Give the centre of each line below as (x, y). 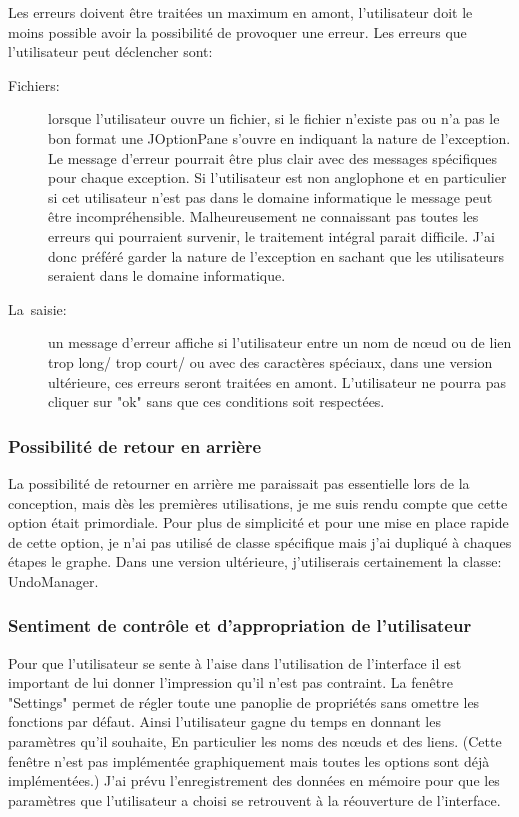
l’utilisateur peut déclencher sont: (110, 51)
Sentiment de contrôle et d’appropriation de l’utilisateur (240, 625)
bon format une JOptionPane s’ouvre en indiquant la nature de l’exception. (279, 137)
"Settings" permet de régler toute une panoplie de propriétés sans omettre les (244, 701)
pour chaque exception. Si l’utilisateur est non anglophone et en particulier (277, 177)
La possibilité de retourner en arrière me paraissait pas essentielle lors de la (239, 482)
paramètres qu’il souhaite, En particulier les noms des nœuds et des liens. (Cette (255, 741)
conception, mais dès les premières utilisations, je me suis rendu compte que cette (258, 502)
